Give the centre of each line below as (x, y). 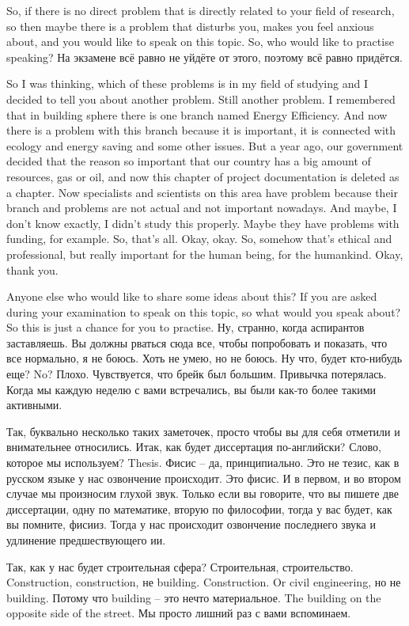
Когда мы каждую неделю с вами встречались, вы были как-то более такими (191, 389)
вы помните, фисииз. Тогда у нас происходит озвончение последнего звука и (191, 524)
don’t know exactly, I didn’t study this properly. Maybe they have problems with (203, 223)
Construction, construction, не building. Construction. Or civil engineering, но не (204, 582)
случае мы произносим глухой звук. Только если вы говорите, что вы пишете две (203, 493)
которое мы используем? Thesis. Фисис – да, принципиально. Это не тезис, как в (203, 463)
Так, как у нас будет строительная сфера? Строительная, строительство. (180, 566)
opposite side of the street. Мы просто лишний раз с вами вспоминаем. (179, 613)
